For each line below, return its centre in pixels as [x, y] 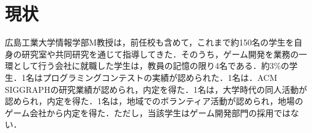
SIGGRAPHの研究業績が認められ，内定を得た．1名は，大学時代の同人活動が [156, 89]
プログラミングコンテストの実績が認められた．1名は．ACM [160, 77]
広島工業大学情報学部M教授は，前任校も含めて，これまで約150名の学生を [149, 42]
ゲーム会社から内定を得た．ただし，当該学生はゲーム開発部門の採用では [148, 112]
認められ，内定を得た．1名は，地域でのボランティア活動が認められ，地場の [154, 101]
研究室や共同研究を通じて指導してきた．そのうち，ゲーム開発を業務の [160, 54]
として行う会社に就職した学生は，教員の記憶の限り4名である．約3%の [151, 66]
